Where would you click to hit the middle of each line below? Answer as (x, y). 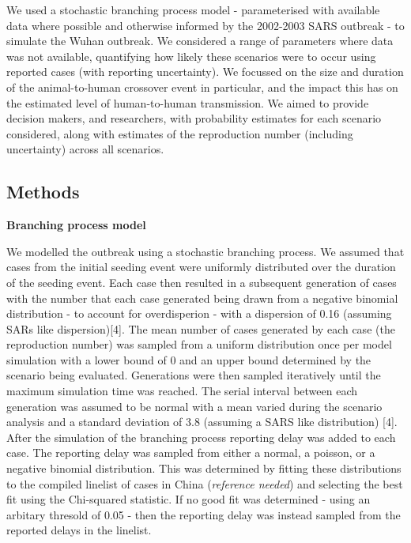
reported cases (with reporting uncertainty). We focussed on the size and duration (205, 72)
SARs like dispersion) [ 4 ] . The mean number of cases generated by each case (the (201, 328)
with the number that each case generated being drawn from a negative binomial (202, 298)
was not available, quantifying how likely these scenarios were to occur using (191, 56)
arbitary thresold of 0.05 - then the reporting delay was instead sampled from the (204, 514)
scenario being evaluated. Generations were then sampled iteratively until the (194, 375)
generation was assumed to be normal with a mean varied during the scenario (194, 406)
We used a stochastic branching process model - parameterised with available (193, 9)
